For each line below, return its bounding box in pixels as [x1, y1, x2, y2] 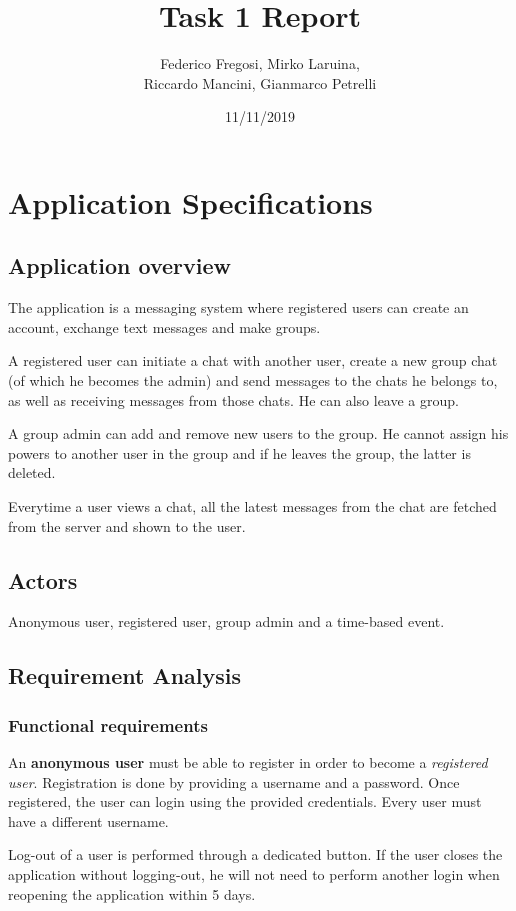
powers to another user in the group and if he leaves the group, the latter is [8, 442, 471, 463]
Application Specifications [8, 181, 373, 222]
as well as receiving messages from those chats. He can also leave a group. [8, 389, 459, 410]
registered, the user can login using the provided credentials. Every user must [8, 791, 482, 812]
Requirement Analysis [8, 660, 242, 691]
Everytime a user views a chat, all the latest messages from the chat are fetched [8, 496, 497, 517]
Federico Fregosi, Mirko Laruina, [160, 53, 360, 74]
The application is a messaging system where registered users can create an [8, 297, 469, 318]
